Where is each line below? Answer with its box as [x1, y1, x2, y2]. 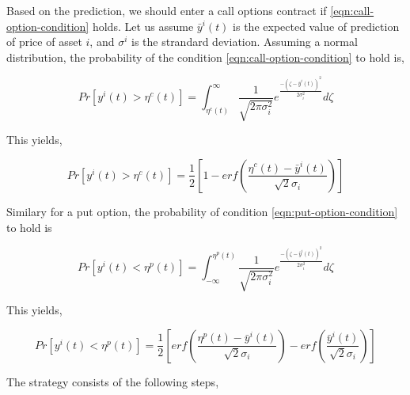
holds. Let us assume [92, 17, 194, 34]
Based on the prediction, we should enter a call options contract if [6, 2, 327, 18]
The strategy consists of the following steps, [6, 373, 219, 389]
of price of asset [6, 33, 82, 50]
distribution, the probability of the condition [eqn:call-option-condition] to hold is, [6, 48, 404, 65]
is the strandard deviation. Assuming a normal [131, 33, 358, 50]
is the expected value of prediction [233, 17, 400, 34]
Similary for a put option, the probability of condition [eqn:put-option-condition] [6, 203, 398, 219]
